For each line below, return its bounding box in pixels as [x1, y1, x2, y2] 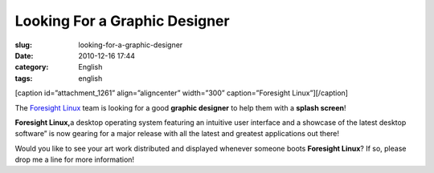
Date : [14, 50, 34, 60]
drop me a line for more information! [14, 155, 135, 164]
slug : [14, 40, 32, 50]
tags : [14, 73, 33, 83]
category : [14, 62, 49, 72]
